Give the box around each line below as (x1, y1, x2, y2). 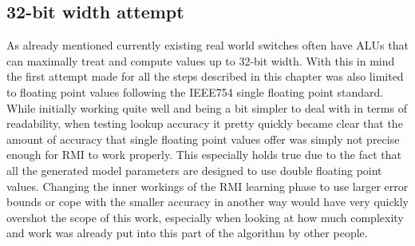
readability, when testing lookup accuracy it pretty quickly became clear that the (6, 115, 403, 132)
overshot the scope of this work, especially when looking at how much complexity (6, 208, 404, 225)
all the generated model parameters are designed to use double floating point (6, 161, 382, 178)
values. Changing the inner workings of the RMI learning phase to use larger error (6, 177, 409, 194)
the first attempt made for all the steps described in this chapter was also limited (6, 68, 404, 85)
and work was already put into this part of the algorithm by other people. (6, 224, 368, 241)
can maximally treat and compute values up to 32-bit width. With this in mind (6, 52, 395, 69)
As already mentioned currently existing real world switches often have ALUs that (6, 37, 409, 54)
